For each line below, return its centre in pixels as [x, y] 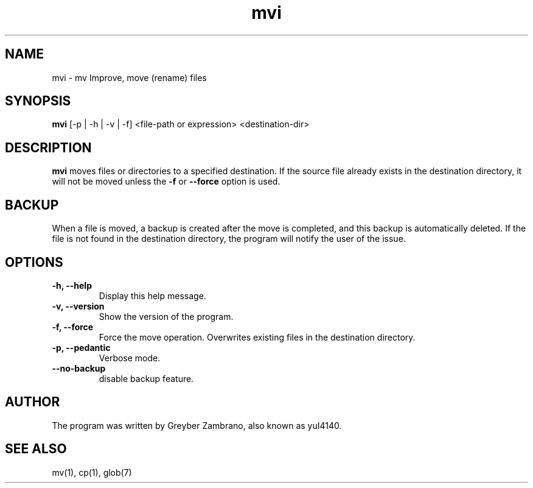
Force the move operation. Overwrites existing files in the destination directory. [257, 337]
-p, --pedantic [81, 347]
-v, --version [78, 306]
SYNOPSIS [38, 101]
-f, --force [73, 327]
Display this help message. [152, 295]
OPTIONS [34, 262]
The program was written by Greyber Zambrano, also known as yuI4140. [197, 425]
